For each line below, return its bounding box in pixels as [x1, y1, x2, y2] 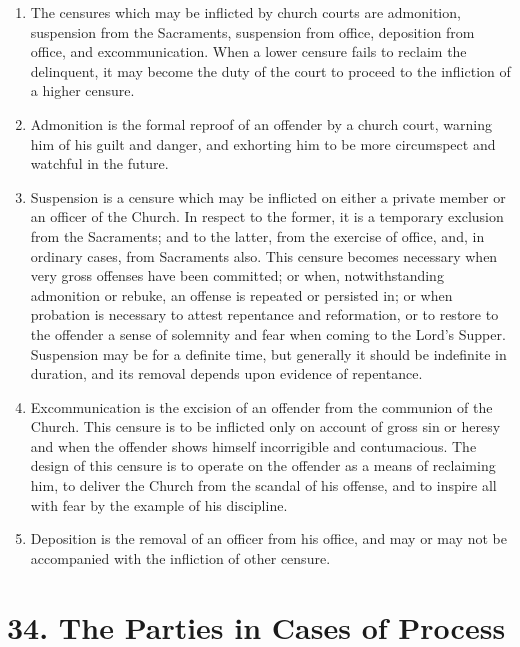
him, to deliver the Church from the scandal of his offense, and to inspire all [30, 475, 497, 496]
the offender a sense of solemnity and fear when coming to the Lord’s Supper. [30, 323, 506, 344]
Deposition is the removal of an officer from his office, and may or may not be [30, 528, 507, 549]
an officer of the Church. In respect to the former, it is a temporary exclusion [30, 206, 504, 227]
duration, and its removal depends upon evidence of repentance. [30, 363, 423, 384]
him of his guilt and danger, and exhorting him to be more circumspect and [30, 133, 496, 154]
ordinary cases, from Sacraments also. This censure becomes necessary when [30, 245, 498, 266]
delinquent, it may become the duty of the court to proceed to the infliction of [30, 60, 511, 81]
